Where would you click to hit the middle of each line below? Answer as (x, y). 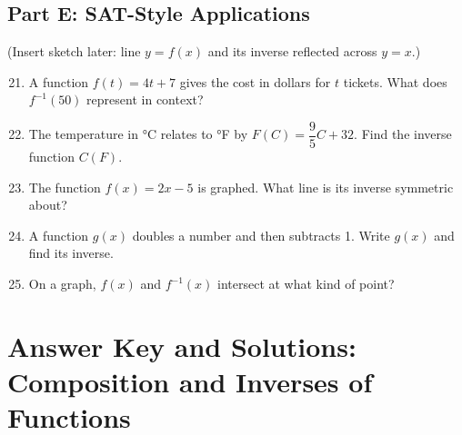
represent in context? (145, 99)
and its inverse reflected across (292, 51)
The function (65, 187)
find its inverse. (71, 253)
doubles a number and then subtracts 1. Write (261, 235)
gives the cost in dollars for (255, 81)
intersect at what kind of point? (306, 284)
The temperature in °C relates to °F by (138, 134)
